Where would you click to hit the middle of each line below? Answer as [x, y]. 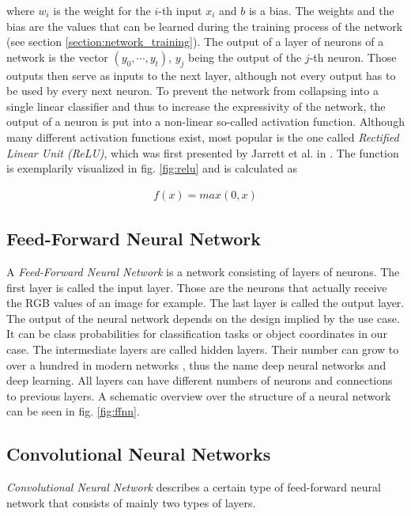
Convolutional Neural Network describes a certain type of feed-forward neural [194, 487]
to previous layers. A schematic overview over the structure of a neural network [199, 395]
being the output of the [245, 57]
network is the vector [57, 57]
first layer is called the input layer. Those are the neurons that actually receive [197, 287]
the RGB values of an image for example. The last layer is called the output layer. [205, 303]
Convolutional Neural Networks [139, 454]
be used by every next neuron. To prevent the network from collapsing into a [192, 91]
